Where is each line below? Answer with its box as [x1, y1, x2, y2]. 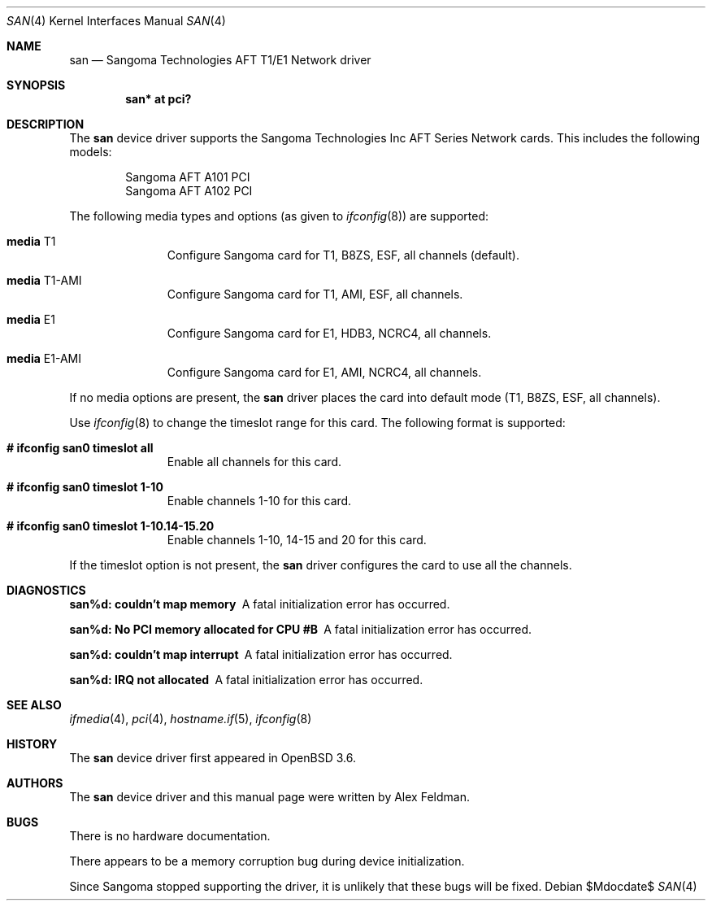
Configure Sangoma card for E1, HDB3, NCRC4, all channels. [167, 326, 492, 340]
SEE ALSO [7, 698, 62, 712]
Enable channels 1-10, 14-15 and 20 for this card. [167, 533, 427, 547]
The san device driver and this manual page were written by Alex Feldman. [69, 790, 470, 804]
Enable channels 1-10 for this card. [167, 494, 352, 508]
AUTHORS [7, 776, 63, 790]
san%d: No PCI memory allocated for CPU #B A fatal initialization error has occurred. [69, 622, 532, 636]
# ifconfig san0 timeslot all [7, 441, 154, 455]
